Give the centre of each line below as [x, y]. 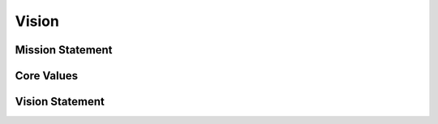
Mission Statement [64, 50]
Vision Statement [60, 102]
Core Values [47, 76]
